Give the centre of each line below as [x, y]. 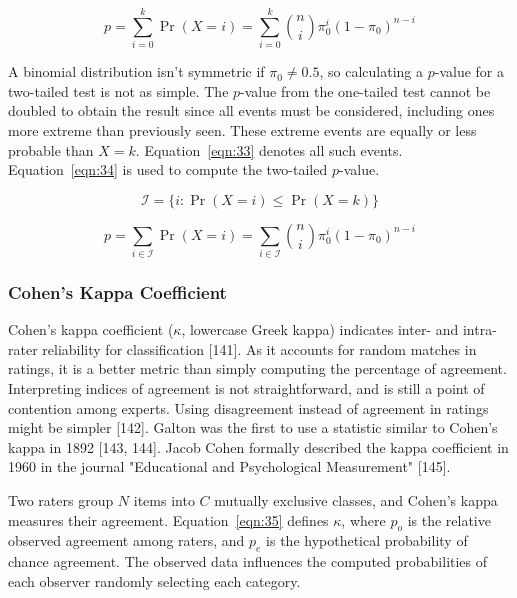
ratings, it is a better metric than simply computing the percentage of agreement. [257, 368]
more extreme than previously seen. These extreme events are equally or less [242, 129]
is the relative [449, 519]
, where [363, 519]
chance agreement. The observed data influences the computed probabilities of [248, 561]
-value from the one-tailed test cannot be [365, 90]
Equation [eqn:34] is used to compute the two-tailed [168, 169]
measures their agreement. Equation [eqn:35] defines [168, 519]
